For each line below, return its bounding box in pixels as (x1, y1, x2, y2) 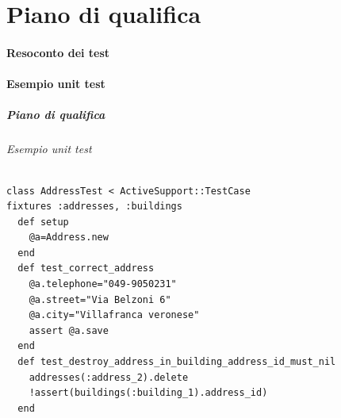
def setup (17, 216, 69, 228)
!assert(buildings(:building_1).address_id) (29, 387, 268, 399)
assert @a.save (29, 324, 109, 336)
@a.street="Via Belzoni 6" (29, 293, 171, 305)
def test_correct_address (17, 263, 155, 274)
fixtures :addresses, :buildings (6, 201, 182, 213)
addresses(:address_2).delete (29, 371, 189, 383)
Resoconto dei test (6, 44, 110, 60)
